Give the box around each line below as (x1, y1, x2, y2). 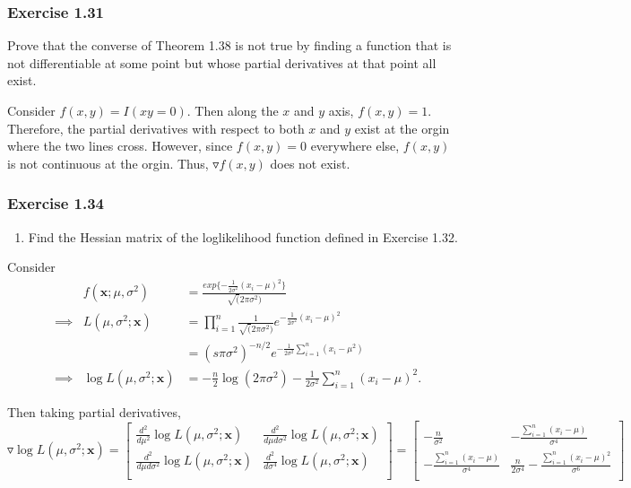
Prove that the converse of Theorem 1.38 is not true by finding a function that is (7, 36, 452, 55)
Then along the (194, 101, 279, 119)
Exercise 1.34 (7, 192, 105, 214)
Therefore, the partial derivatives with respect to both (7, 118, 305, 137)
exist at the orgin (354, 118, 450, 137)
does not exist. (270, 153, 350, 172)
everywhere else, (310, 136, 400, 155)
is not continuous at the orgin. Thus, (7, 153, 209, 172)
